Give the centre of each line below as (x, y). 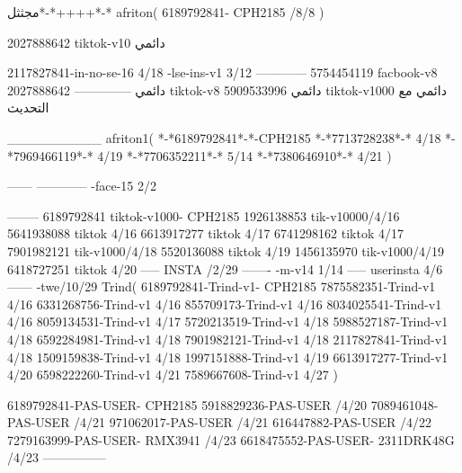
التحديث (28, 107)
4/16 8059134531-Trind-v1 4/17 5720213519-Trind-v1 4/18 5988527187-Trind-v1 (228, 321)
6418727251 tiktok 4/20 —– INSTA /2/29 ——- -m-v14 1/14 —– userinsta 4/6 (225, 268)
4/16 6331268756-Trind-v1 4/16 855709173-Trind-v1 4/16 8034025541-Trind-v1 (225, 303)
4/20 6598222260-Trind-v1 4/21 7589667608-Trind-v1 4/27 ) (173, 375)
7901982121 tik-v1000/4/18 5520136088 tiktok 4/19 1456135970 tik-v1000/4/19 (226, 250)
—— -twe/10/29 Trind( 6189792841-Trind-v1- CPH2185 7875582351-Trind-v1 (222, 286)
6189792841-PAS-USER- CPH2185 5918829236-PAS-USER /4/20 (187, 404)
